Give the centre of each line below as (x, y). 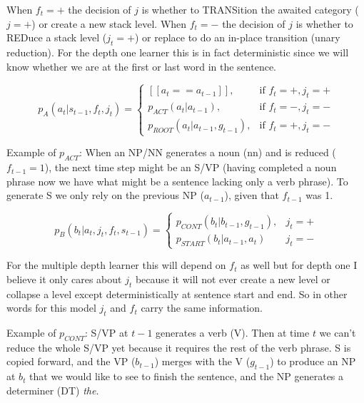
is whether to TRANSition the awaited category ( (250, 9)
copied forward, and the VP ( (71, 361)
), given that (252, 195)
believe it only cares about (64, 279)
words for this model (51, 308)
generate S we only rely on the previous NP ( (105, 195)
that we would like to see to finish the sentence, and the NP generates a (187, 376)
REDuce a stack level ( (57, 37)
